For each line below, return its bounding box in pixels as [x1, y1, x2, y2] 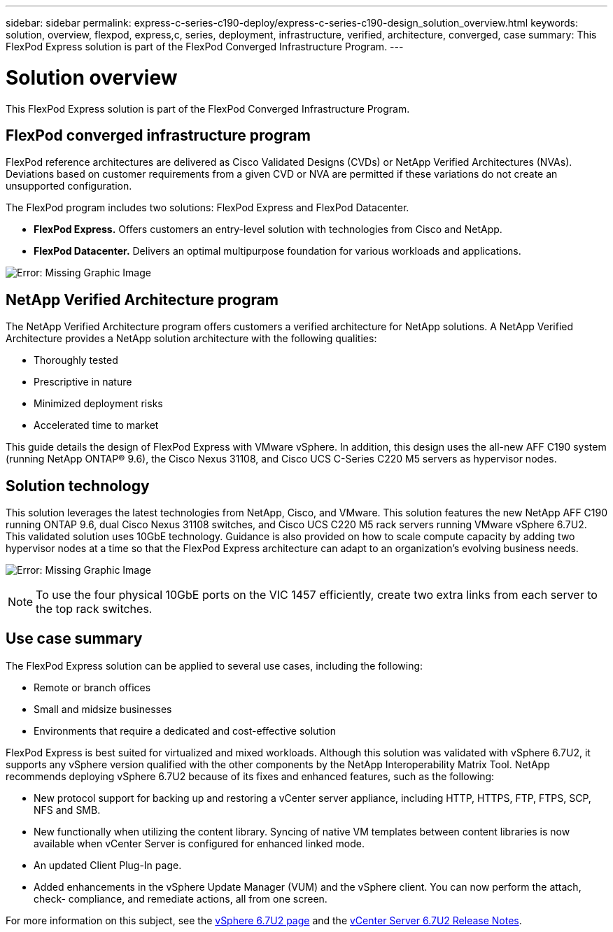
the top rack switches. [36, 602, 153, 616]
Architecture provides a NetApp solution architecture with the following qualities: [6, 332, 377, 345]
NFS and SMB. [34, 803, 101, 816]
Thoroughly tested [34, 354, 118, 367]
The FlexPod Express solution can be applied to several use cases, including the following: [6, 659, 423, 672]
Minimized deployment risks [34, 397, 163, 410]
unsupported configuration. [6, 180, 132, 192]
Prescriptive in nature [34, 376, 132, 388]
